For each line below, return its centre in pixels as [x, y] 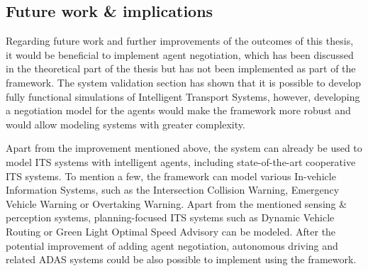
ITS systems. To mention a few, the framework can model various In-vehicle [171, 176]
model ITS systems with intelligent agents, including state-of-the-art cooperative [181, 161]
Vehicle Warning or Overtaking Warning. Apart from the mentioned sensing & [177, 203]
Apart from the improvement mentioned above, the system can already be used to [184, 148]
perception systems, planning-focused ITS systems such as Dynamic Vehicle [170, 217]
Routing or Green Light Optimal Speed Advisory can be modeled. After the [171, 231]
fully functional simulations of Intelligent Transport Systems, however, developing [183, 96]
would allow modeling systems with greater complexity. [126, 124]
